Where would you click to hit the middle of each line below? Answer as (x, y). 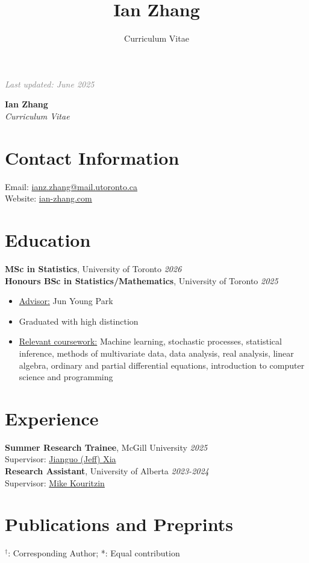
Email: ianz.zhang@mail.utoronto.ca (71, 186)
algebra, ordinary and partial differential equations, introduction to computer (162, 365)
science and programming (66, 377)
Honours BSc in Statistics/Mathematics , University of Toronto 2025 (142, 280)
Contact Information (92, 157)
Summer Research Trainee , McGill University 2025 (106, 447)
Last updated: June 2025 (50, 84)
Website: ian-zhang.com (48, 198)
